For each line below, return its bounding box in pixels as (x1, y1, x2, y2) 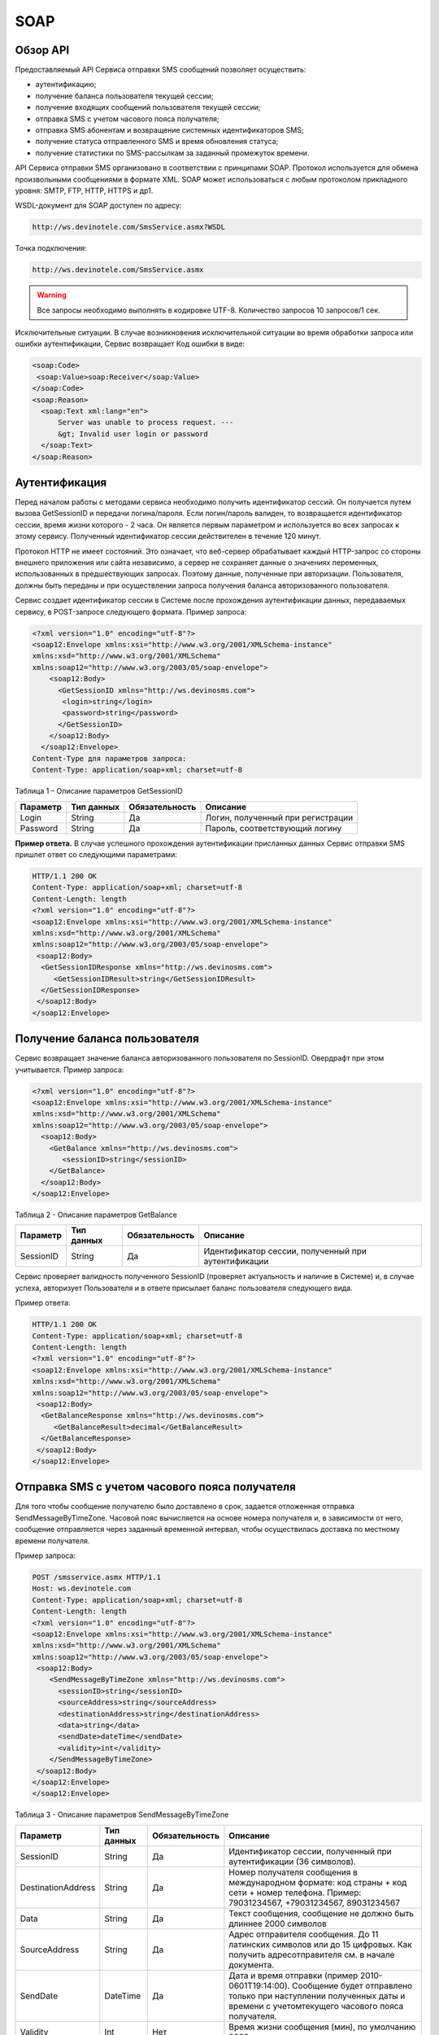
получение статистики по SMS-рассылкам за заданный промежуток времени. (35, 147, 310, 158)
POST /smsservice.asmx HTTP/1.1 (32, 1572, 162, 1582)
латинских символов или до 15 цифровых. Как (228, 1938, 412, 1950)
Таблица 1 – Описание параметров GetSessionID (15, 786, 183, 796)
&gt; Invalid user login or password (58, 429, 209, 439)
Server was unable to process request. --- (58, 418, 234, 427)
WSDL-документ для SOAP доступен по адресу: (15, 200, 182, 211)
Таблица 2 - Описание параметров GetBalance (15, 1210, 178, 1220)
